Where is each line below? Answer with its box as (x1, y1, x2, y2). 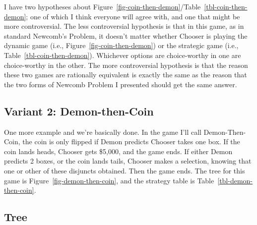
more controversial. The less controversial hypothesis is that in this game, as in (4, 21, 244, 31)
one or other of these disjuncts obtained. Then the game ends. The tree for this (4, 165, 245, 175)
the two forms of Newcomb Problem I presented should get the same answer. (4, 79, 237, 89)
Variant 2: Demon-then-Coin (4, 103, 154, 118)
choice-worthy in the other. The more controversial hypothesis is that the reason (4, 59, 248, 70)
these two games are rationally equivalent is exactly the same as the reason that (4, 69, 247, 80)
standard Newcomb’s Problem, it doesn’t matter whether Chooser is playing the (4, 30, 248, 41)
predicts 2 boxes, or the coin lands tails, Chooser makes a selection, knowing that (4, 156, 252, 166)
